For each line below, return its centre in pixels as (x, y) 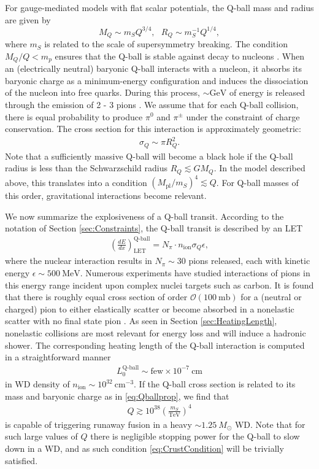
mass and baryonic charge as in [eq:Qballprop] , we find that (117, 396)
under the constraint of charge (243, 116)
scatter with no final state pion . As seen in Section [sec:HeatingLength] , (141, 321)
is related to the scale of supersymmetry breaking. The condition (166, 44)
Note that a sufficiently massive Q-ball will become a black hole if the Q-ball (149, 156)
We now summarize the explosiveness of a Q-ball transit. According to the (144, 216)
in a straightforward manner (58, 357)
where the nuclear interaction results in (79, 261)
